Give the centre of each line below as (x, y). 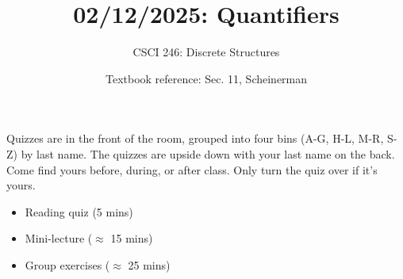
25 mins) (149, 264)
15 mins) (132, 238)
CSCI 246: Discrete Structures (206, 52)
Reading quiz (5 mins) (79, 211)
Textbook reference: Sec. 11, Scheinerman (206, 78)
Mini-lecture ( (59, 238)
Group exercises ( (67, 264)
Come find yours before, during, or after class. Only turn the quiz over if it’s (192, 169)
